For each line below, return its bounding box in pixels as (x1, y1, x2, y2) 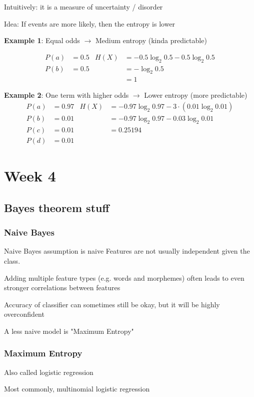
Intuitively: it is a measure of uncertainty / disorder (4, 2, 163, 12)
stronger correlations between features (4, 282, 120, 293)
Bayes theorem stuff (4, 200, 109, 215)
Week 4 (4, 165, 56, 186)
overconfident (4, 309, 44, 319)
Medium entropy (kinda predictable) (95, 35, 207, 46)
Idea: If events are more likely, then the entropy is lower (4, 18, 175, 29)
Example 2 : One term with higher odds (4, 90, 129, 100)
